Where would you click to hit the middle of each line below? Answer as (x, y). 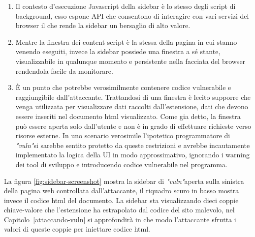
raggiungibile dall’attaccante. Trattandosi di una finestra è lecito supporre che (133, 97)
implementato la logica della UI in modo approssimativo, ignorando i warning (132, 155)
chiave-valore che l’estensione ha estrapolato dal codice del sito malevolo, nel (119, 210)
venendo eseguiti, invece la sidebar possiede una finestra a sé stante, (118, 51)
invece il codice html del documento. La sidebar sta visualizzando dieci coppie (121, 200)
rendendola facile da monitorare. (64, 71)
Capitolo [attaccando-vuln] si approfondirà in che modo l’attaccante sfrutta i (120, 219)
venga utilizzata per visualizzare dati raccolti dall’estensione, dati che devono (132, 106)
